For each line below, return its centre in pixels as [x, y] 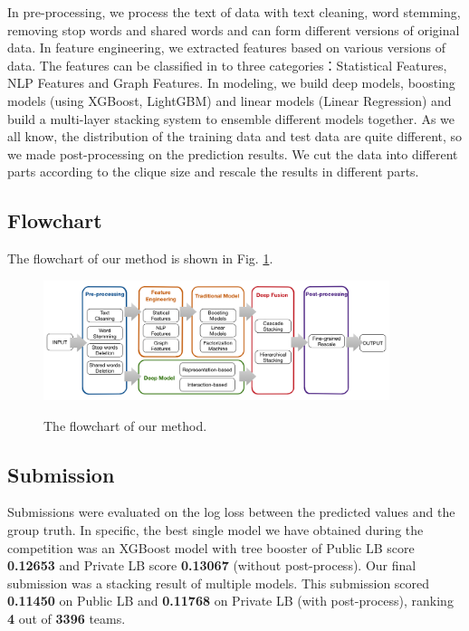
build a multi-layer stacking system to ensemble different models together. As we [231, 118]
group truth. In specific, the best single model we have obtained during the [215, 530]
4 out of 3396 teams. [67, 618]
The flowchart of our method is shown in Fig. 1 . [140, 258]
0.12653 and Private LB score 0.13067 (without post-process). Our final [212, 565]
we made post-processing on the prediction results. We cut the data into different [233, 153]
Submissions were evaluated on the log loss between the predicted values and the [231, 512]
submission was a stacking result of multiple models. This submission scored [219, 583]
